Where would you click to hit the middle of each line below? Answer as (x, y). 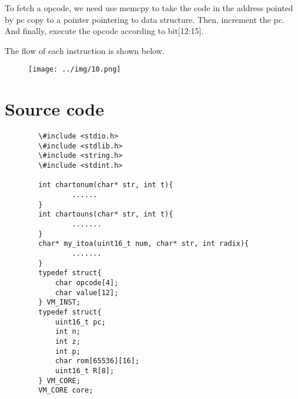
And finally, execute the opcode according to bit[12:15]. (104, 31)
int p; (68, 351)
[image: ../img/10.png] (75, 70)
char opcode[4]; (87, 283)
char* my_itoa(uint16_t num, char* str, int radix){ (144, 244)
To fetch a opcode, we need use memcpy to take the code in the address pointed (149, 8)
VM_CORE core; (66, 390)
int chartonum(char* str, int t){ (106, 185)
